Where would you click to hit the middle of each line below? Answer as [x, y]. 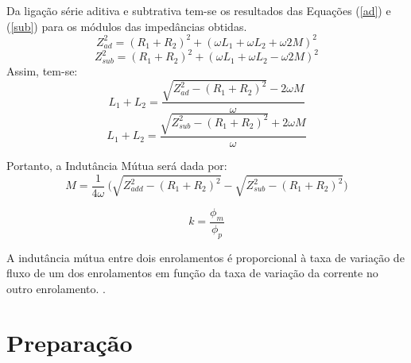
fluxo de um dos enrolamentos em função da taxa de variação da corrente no [192, 273]
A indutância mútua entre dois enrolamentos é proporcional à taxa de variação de [205, 257]
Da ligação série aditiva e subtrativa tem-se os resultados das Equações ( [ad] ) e [199, 10]
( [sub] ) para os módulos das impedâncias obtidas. [127, 26]
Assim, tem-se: [42, 71]
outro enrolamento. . [56, 288]
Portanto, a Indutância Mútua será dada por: [117, 165]
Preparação [70, 343]
